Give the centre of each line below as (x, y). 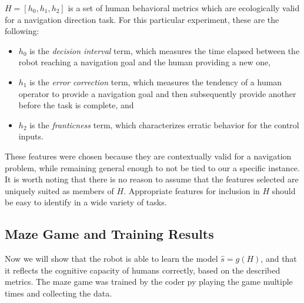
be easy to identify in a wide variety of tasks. (86, 202)
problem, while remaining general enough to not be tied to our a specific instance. (152, 167)
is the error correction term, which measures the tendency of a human (156, 81)
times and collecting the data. (59, 293)
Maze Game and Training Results (109, 234)
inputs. (31, 136)
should (284, 190)
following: (22, 31)
